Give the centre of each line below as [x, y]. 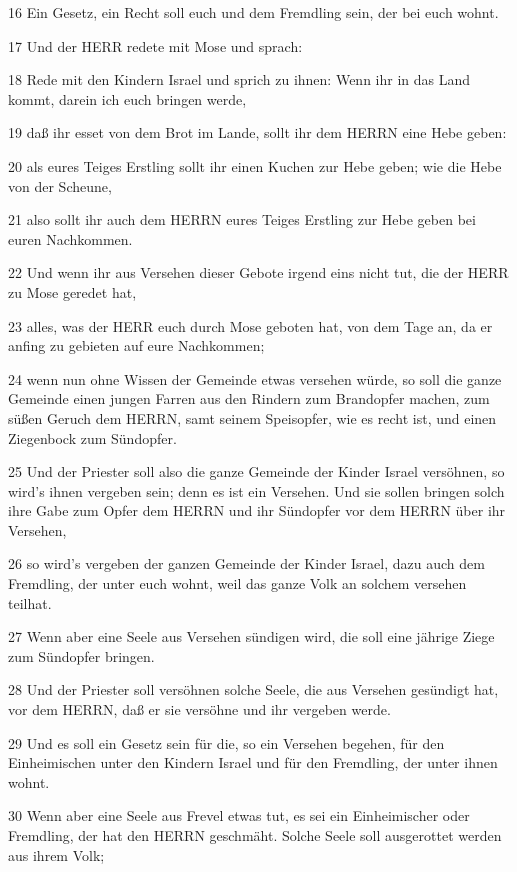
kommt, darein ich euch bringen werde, [127, 98]
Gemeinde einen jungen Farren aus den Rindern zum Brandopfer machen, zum [249, 398]
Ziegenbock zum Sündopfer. [92, 437]
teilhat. [30, 602]
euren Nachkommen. [70, 238]
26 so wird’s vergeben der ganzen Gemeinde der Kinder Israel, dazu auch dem [246, 563]
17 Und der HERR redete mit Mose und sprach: [155, 45]
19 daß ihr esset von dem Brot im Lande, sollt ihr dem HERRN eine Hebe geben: [257, 132]
